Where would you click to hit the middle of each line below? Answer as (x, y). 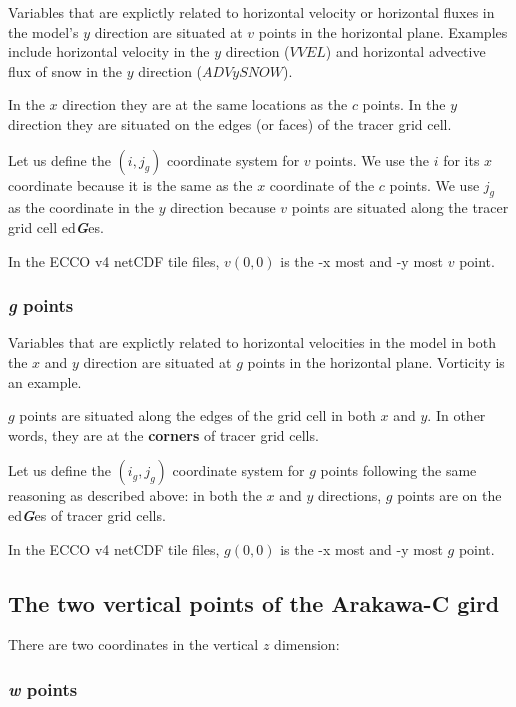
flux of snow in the (65, 70)
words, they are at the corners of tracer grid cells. (163, 434)
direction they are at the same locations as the (205, 104)
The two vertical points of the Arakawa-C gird (254, 602)
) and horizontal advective (405, 51)
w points (43, 688)
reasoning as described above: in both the (135, 495)
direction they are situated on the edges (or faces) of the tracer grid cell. (230, 123)
